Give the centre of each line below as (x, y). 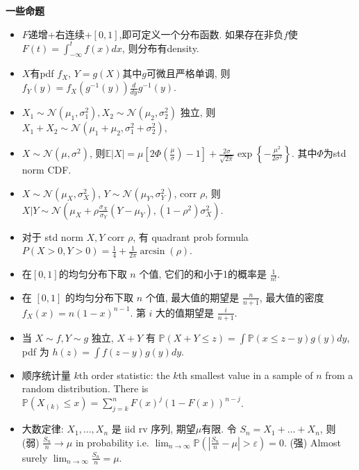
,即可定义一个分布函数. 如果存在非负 (201, 34)
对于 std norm (52, 236)
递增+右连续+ (60, 34)
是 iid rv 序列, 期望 (153, 429)
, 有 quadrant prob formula (191, 236)
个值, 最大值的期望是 (192, 297)
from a (339, 375)
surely (35, 457)
